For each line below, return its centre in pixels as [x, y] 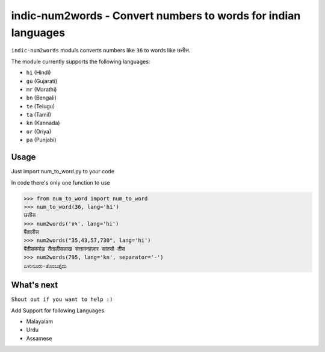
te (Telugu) [41, 106]
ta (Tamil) [39, 115]
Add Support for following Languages [58, 310]
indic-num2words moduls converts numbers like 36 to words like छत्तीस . [101, 51]
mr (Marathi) [42, 89]
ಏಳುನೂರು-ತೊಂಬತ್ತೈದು [45, 266]
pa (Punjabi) [41, 140]
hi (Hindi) [39, 73]
